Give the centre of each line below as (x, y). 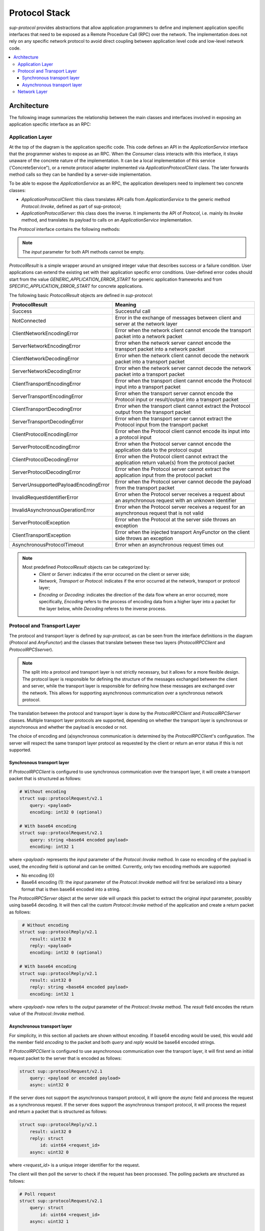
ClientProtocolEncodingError (45, 434)
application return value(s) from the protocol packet (175, 462)
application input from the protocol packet (164, 475)
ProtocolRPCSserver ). (31, 649)
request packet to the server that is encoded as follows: (66, 1058)
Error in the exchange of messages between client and (178, 318)
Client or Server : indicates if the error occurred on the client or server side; (115, 574)
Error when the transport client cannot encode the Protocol (183, 381)
